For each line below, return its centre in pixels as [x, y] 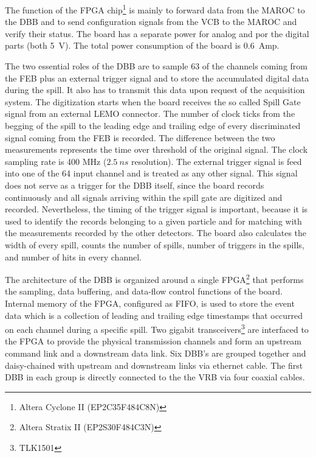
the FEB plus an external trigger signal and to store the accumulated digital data [157, 78]
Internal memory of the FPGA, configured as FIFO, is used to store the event [150, 303]
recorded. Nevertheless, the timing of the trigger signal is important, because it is [156, 209]
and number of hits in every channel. [73, 256]
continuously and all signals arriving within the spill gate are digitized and [144, 197]
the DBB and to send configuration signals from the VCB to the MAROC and [151, 22]
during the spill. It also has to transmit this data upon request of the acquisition [155, 90]
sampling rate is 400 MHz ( [56, 161]
